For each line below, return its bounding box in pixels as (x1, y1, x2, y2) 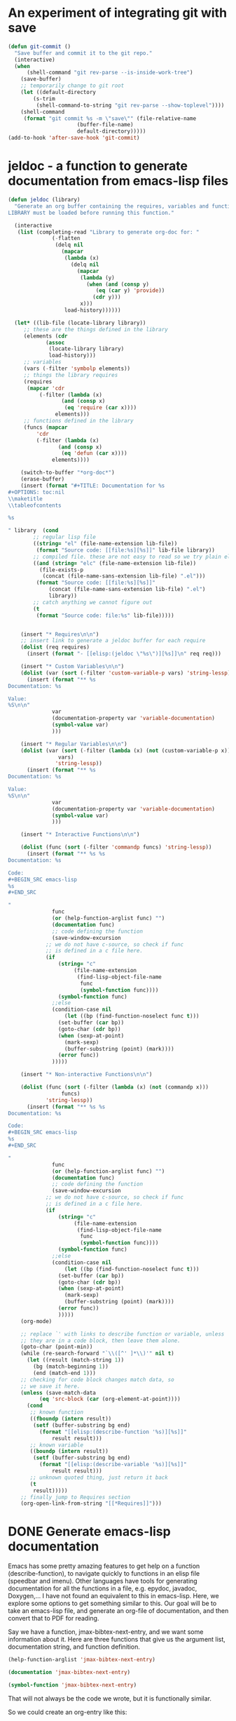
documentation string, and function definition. (8, 1642, 141, 1651)
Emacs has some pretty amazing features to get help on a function (8, 1562, 200, 1570)
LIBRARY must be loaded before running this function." (8, 209, 174, 216)
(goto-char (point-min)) (20, 1343, 93, 1350)
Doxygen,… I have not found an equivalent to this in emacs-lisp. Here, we (8, 1592, 219, 1600)
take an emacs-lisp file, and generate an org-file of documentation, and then (8, 1607, 229, 1615)
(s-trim (33, 95, 55, 102)
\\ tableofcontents (8, 502, 62, 509)
